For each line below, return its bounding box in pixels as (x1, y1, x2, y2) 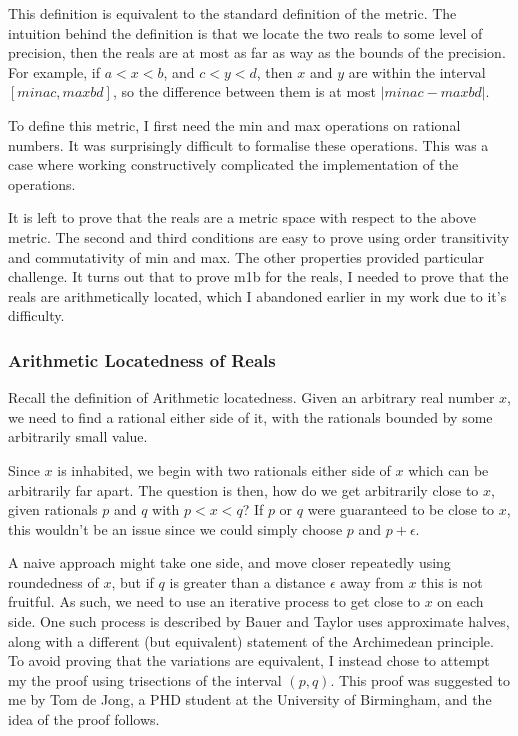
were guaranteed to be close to (307, 499, 495, 520)
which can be (408, 459, 489, 480)
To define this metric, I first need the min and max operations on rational (8, 114, 461, 135)
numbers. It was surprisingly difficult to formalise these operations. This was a (8, 134, 489, 155)
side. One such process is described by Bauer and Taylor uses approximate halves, (8, 611, 510, 632)
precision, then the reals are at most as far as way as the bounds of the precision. (8, 42, 506, 63)
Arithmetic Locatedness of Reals (8, 347, 276, 372)
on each (437, 591, 484, 612)
